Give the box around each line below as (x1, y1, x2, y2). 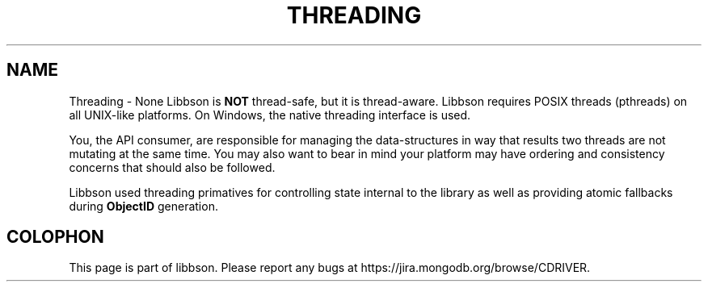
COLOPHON (6, 227, 104, 248)
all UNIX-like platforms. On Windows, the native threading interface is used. (69, 107, 471, 122)
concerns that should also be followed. (69, 160, 276, 174)
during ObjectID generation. (69, 198, 218, 213)
